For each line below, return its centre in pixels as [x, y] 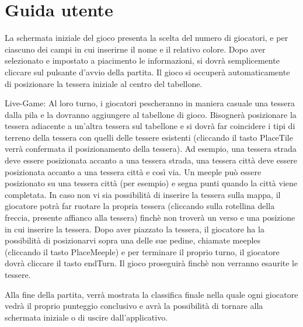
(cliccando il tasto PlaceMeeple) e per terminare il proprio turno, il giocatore [142, 251]
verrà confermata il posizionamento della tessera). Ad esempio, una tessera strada [151, 149]
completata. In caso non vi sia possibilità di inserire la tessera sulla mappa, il [143, 194]
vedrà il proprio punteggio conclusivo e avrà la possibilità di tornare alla [134, 306]
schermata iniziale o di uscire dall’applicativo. [86, 317]
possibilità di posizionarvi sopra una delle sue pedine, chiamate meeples [133, 240]
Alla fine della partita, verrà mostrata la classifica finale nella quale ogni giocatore [151, 294]
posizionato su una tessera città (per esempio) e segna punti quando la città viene [151, 183]
